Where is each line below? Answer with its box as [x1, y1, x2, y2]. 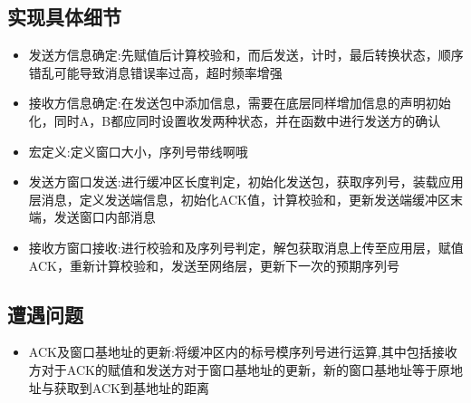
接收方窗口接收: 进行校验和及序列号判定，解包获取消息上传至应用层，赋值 [28, 237, 464, 256]
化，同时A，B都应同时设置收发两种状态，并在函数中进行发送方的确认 [28, 110, 441, 130]
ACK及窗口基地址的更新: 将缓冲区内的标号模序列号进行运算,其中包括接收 [28, 342, 457, 361]
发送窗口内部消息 [53, 207, 156, 226]
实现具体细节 [7, 3, 121, 31]
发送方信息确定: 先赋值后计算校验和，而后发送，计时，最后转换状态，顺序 [28, 45, 464, 64]
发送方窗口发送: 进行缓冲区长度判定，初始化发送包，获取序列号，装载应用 [28, 172, 464, 191]
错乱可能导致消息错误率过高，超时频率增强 [28, 62, 283, 82]
